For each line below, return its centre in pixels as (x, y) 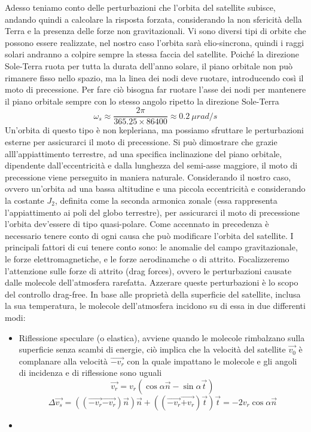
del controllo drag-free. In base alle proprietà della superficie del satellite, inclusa (153, 294)
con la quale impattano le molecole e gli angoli (212, 361)
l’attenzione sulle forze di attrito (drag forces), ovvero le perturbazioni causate (148, 270)
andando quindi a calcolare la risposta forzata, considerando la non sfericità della (153, 19)
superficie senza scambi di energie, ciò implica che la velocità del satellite (152, 349)
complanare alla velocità (63, 361)
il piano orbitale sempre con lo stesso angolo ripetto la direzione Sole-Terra (142, 101)
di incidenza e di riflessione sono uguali (90, 373)
